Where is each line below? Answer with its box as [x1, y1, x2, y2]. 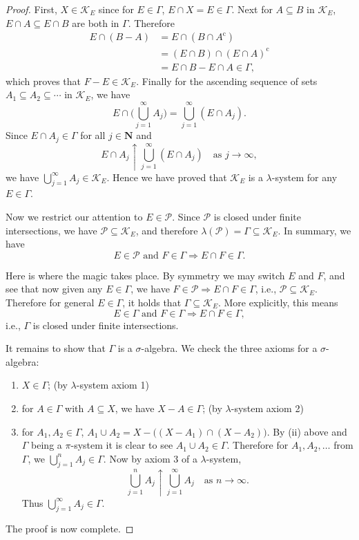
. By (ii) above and [266, 424, 347, 438]
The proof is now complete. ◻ [6, 521, 134, 536]
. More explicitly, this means [217, 295, 338, 309]
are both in [72, 15, 119, 30]
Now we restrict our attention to [6, 209, 143, 223]
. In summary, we [278, 223, 351, 237]
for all [80, 128, 106, 142]
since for [98, 2, 134, 16]
